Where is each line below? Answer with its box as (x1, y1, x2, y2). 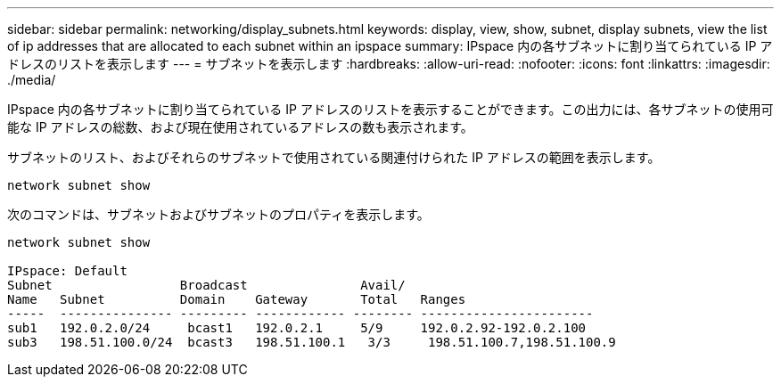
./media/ (7, 72, 56, 87)
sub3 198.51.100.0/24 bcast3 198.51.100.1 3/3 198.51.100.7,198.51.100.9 (7, 335, 616, 349)
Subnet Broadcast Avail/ (7, 278, 406, 292)
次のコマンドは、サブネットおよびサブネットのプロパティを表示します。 (7, 207, 430, 222)
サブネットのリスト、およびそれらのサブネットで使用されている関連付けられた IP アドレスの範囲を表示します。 (7, 150, 661, 165)
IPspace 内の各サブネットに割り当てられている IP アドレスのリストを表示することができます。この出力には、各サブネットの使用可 (7, 102, 774, 117)
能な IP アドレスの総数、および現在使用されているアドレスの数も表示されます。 (7, 119, 473, 135)
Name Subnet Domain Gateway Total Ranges (7, 292, 466, 306)
